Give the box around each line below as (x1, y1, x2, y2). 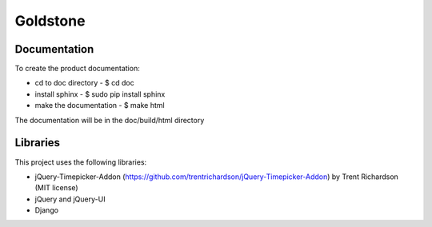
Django (34, 205, 59, 215)
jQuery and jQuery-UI (34, 194, 106, 204)
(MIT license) (34, 183, 79, 193)
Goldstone (14, 12, 86, 30)
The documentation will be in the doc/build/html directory (14, 115, 205, 125)
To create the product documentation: (14, 64, 140, 74)
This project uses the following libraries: (14, 157, 147, 167)
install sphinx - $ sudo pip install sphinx (34, 89, 166, 99)
